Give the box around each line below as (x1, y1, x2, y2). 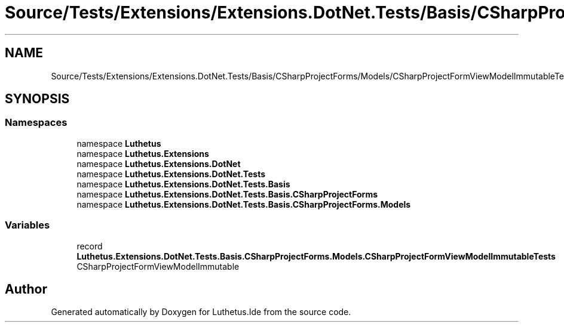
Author (5, 281, 47, 297)
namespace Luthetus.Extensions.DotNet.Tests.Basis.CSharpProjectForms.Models (76, 199, 411, 209)
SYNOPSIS (5, 91, 70, 107)
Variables (5, 219, 50, 232)
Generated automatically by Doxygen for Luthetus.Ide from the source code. (51, 307, 351, 317)
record (76, 240, 103, 251)
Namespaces (5, 116, 68, 129)
